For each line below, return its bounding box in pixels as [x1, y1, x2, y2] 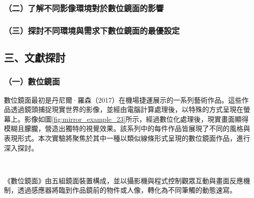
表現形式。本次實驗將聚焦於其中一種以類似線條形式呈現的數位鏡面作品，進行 [4, 133, 250, 143]
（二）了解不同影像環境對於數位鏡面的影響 [4, 1, 164, 14]
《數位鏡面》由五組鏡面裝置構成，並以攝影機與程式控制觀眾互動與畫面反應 [4, 175, 243, 185]
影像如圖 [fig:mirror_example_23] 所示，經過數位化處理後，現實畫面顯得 [24, 113, 249, 124]
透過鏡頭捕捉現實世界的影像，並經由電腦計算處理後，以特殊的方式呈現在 [10, 104, 243, 114]
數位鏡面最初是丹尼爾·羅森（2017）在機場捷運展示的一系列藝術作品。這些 [4, 94, 242, 105]
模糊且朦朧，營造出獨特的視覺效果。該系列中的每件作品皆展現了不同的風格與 [4, 123, 250, 133]
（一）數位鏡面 [4, 75, 60, 88]
